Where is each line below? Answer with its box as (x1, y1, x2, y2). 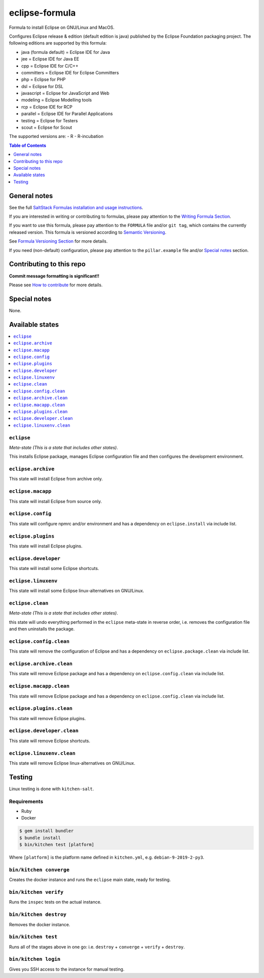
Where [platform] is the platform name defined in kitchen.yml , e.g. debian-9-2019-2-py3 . (9, 854, 205, 861)
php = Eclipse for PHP (21, 76, 66, 83)
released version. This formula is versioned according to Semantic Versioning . (9, 229, 166, 235)
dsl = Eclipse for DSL (21, 83, 64, 89)
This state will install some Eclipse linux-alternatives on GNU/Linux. (9, 588, 144, 594)
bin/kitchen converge (9, 866, 69, 873)
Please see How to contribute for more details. (9, 282, 103, 288)
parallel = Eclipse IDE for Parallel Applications (21, 111, 113, 117)
